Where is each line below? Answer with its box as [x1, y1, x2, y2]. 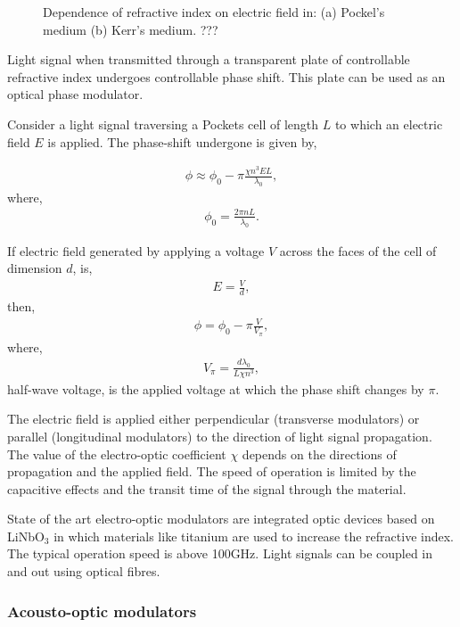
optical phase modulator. [7, 85, 144, 103]
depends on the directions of [242, 444, 397, 463]
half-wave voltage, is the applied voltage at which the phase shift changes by [7, 379, 424, 398]
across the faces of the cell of [279, 241, 437, 260]
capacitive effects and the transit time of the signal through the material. [7, 479, 407, 498]
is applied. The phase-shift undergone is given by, [47, 132, 317, 151]
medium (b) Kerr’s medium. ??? [43, 20, 218, 38]
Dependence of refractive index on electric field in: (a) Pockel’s [43, 3, 385, 21]
